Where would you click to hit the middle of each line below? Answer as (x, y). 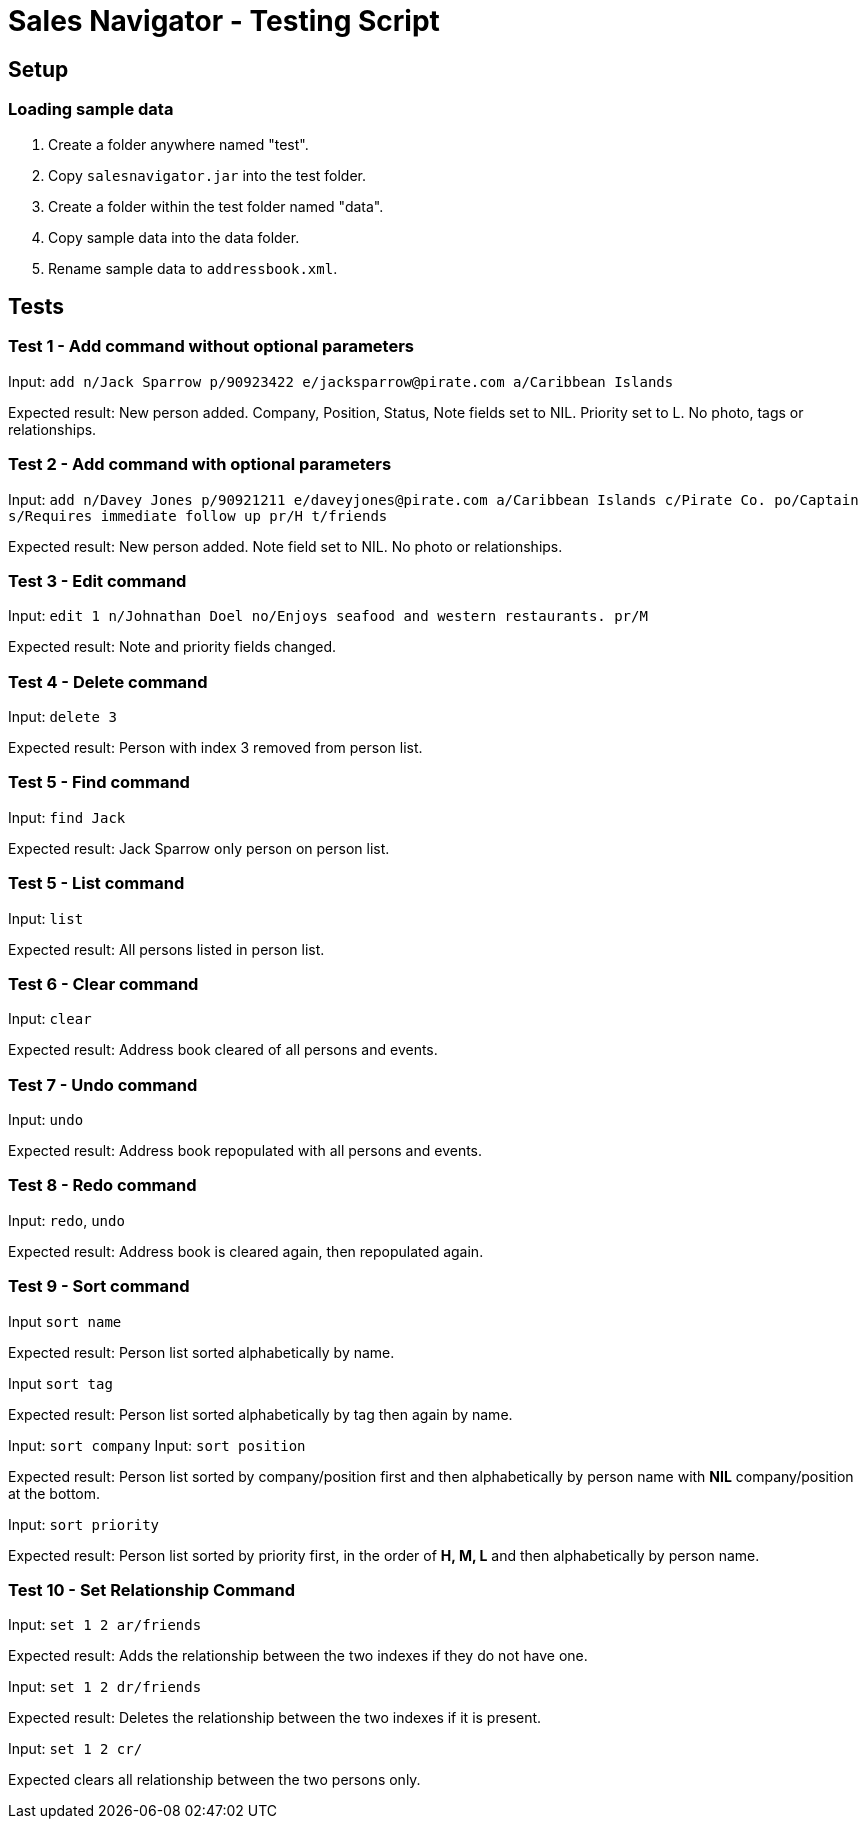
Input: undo (46, 1120)
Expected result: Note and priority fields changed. (172, 647)
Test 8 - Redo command (102, 1185)
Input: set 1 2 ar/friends (105, 1625)
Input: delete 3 (62, 717)
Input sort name (65, 1321)
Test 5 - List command (96, 883)
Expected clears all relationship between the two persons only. (214, 1780)
